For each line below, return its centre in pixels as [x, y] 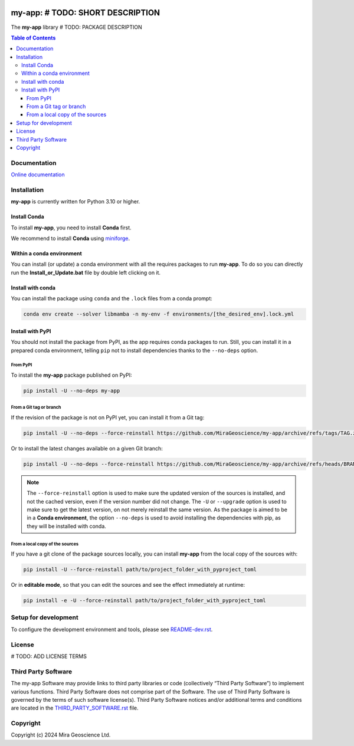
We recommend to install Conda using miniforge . [71, 238]
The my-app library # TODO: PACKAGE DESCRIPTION [76, 27]
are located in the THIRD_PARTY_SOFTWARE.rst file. [75, 708]
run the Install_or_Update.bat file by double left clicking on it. [86, 272]
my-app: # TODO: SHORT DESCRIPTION [86, 13]
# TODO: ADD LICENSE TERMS [49, 656]
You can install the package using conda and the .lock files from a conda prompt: [112, 298]
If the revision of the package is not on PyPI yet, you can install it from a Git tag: [108, 417]
